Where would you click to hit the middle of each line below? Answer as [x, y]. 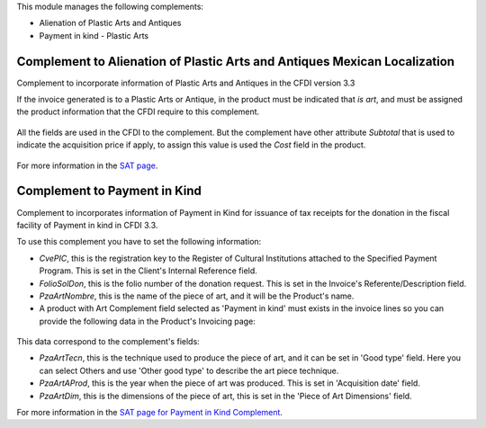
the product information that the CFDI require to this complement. [138, 111]
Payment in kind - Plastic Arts [94, 35]
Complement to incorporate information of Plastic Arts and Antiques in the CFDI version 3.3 [186, 83]
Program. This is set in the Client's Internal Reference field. [148, 271]
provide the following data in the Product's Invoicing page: [147, 321]
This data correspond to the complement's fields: [108, 342]
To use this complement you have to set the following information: [139, 242]
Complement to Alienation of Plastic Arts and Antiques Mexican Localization [235, 62]
